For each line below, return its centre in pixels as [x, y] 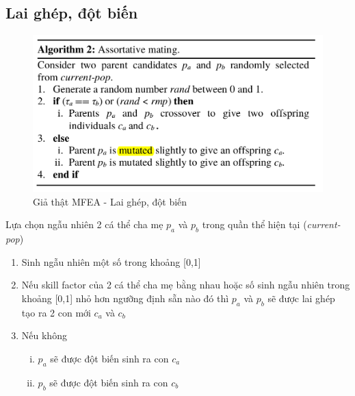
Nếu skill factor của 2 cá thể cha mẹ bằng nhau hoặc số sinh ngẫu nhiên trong [186, 285]
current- [324, 224]
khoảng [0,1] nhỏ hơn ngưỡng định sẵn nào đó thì [125, 298]
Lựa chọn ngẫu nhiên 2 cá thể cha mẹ [84, 224]
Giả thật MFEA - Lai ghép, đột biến [110, 201]
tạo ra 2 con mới [56, 312]
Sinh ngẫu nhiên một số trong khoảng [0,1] [111, 261]
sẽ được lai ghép [301, 298]
